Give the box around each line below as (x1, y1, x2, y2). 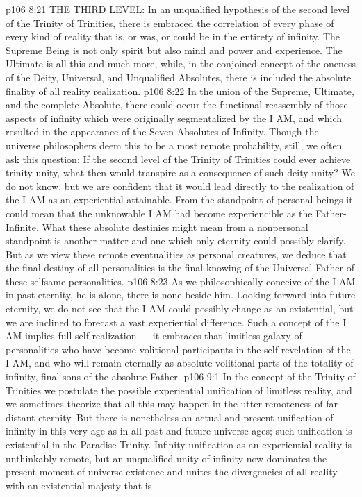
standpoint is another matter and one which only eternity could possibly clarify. (6, 233, 346, 248)
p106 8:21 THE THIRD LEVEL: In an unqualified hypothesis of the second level (6, 2, 350, 16)
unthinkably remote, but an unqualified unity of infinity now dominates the (6, 450, 327, 465)
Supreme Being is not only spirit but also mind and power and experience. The (6, 42, 343, 57)
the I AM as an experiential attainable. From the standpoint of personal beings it (6, 192, 353, 207)
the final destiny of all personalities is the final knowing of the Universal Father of (6, 260, 355, 275)
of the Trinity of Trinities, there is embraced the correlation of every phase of (6, 15, 334, 30)
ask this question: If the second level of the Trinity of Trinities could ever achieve (6, 151, 351, 166)
